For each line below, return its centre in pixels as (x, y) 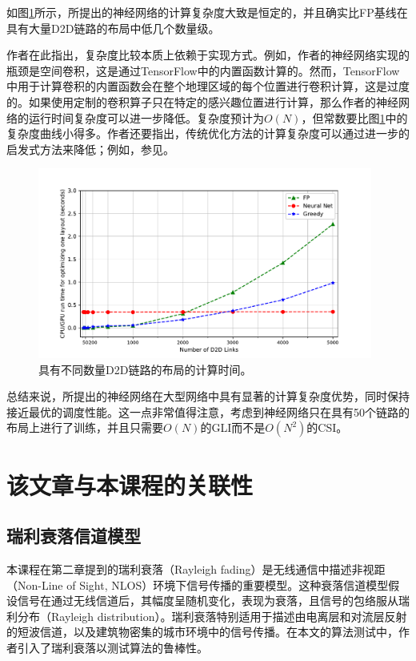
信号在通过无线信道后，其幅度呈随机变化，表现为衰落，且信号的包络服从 (208, 601)
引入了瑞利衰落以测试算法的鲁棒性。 (112, 647)
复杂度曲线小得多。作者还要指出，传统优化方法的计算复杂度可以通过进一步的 (208, 133)
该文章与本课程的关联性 (130, 484)
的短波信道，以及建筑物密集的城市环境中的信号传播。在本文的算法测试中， (202, 632)
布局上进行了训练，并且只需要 (85, 427)
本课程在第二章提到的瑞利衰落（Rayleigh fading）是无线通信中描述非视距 (196, 568)
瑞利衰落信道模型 (74, 536)
